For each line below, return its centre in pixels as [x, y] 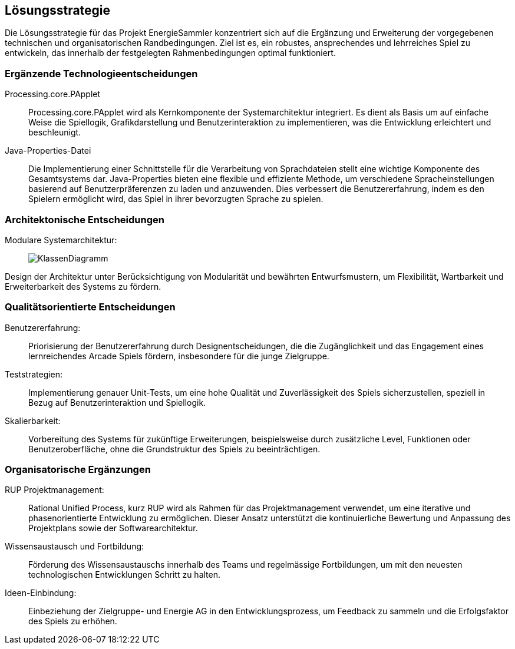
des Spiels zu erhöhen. [73, 621]
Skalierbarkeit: [33, 420]
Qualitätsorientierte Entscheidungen [90, 307]
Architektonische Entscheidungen [85, 219]
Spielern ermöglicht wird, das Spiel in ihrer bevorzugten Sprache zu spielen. [176, 199]
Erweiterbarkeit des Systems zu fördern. [83, 286]
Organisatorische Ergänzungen [78, 470]
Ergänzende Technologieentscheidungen [101, 73]
